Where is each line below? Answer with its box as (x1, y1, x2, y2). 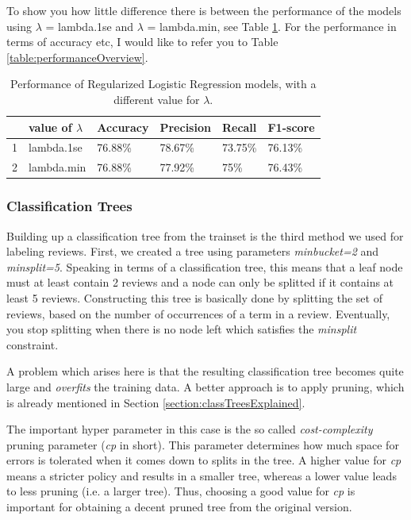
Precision (159, 118, 211, 135)
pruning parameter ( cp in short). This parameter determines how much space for (6, 436, 399, 453)
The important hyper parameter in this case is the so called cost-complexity (6, 421, 373, 437)
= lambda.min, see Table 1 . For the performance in (147, 17, 397, 34)
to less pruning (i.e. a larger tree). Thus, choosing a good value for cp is (6, 483, 355, 499)
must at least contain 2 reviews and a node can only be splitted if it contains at (6, 274, 394, 291)
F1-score (267, 118, 315, 135)
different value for (113, 91, 200, 107)
